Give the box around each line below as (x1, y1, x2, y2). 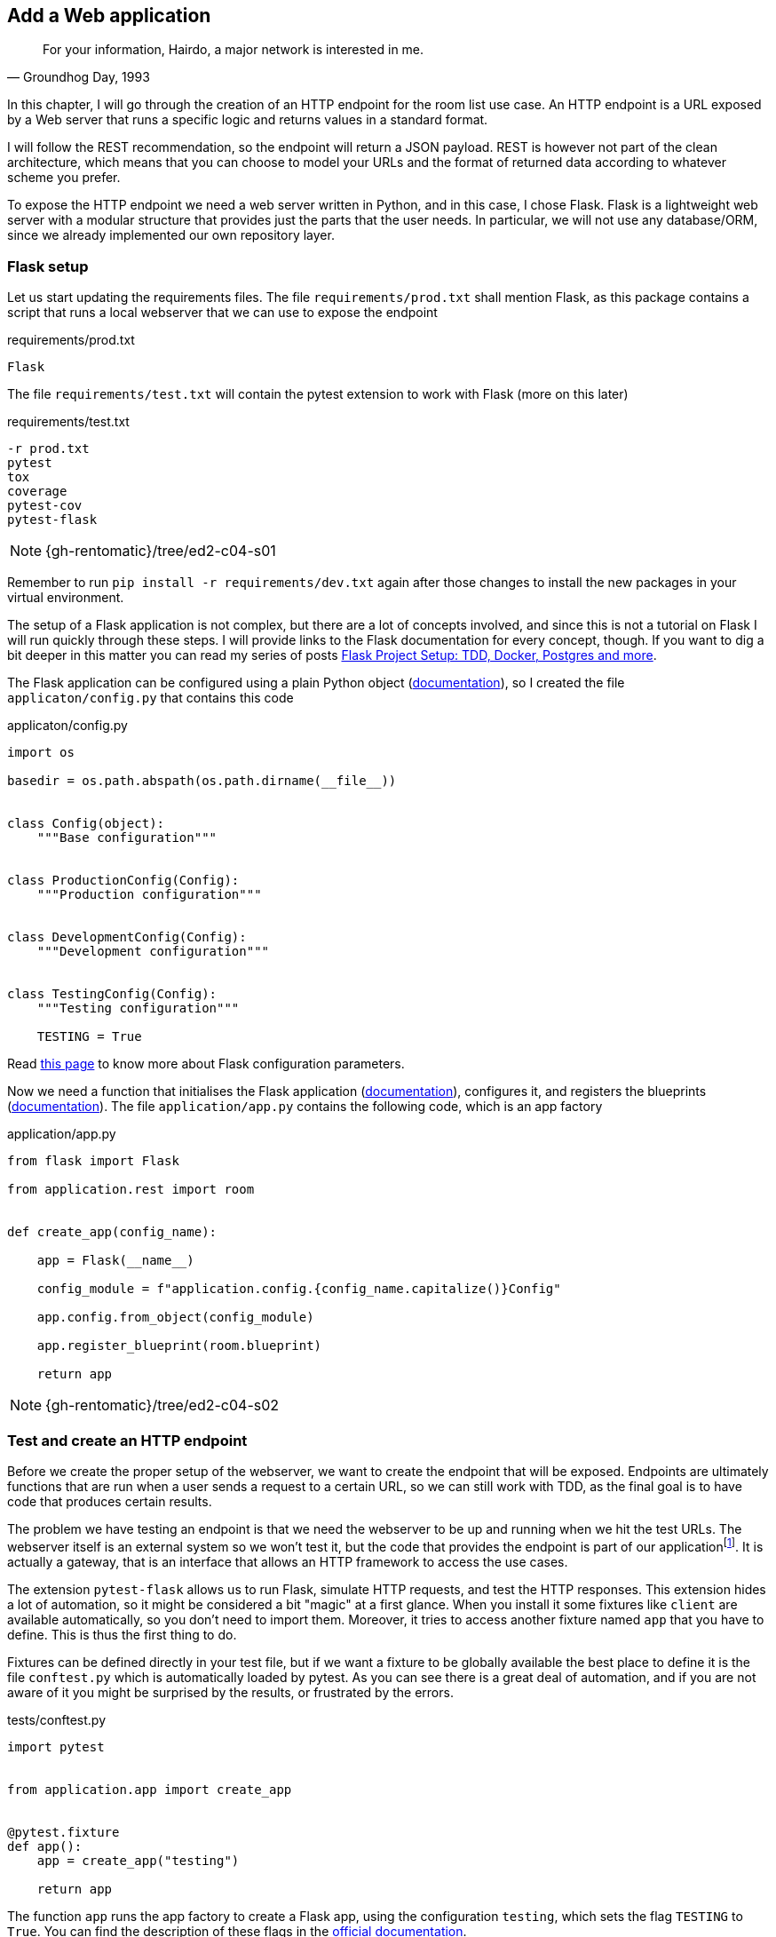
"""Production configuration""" (36, 887, 262, 902)
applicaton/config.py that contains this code (7, 690, 294, 706)
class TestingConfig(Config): (7, 987, 218, 1002)
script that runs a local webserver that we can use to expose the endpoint (7, 305, 438, 321)
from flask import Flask (7, 1154, 179, 1169)
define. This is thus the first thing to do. (7, 1626, 237, 1642)
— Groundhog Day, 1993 (7, 69, 150, 85)
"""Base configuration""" (36, 830, 218, 845)
